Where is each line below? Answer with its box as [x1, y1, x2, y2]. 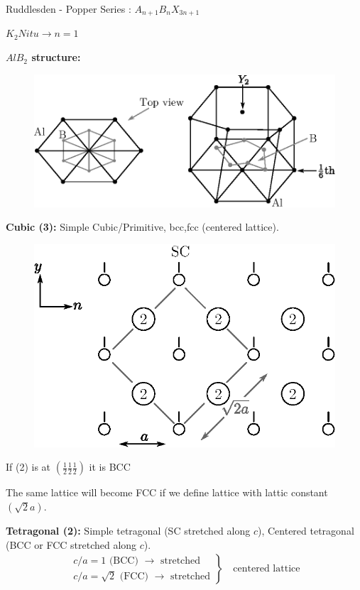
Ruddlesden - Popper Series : [6, 1, 131, 16]
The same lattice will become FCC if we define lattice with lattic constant [6, 485, 328, 500]
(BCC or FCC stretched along [6, 537, 137, 552]
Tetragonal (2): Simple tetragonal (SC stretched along [6, 523, 251, 538]
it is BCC [89, 459, 131, 474]
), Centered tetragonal [257, 523, 354, 538]
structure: [31, 50, 81, 65]
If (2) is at [6, 459, 51, 474]
